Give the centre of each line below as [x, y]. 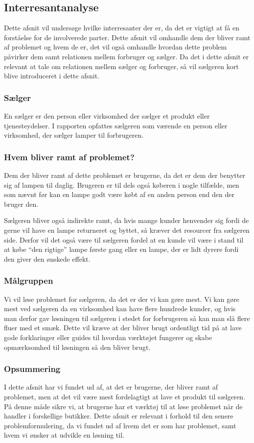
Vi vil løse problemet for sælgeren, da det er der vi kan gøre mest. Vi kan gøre [122, 299]
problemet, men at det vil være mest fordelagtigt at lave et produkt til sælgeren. [125, 396]
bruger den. [21, 204]
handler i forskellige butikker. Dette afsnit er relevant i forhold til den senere [119, 416]
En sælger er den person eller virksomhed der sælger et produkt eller [107, 115]
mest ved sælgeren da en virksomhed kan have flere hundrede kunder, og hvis [120, 308]
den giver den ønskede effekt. [47, 258]
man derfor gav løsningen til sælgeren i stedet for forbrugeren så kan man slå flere [127, 318]
